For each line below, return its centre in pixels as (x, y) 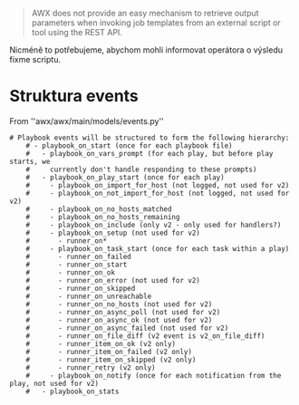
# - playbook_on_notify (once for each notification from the (154, 375)
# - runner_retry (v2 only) (91, 367)
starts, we (30, 161)
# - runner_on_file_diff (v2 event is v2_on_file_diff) (145, 336)
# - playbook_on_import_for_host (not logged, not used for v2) (158, 185)
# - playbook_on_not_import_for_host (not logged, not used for (158, 193)
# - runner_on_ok (71, 272)
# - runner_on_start (77, 265)
